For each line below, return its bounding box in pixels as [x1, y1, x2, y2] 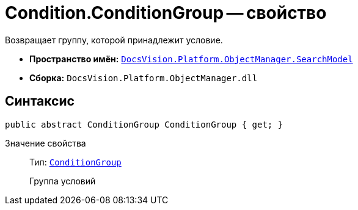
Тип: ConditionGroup [29, 156, 122, 167]
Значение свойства [5, 137, 86, 148]
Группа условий [29, 175, 96, 186]
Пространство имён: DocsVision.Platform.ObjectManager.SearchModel [29, 53, 353, 64]
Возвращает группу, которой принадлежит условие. [5, 34, 223, 45]
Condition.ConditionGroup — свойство [5, 2, 327, 23]
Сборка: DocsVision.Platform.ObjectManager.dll [29, 72, 258, 83]
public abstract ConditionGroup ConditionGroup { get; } [5, 119, 283, 129]
